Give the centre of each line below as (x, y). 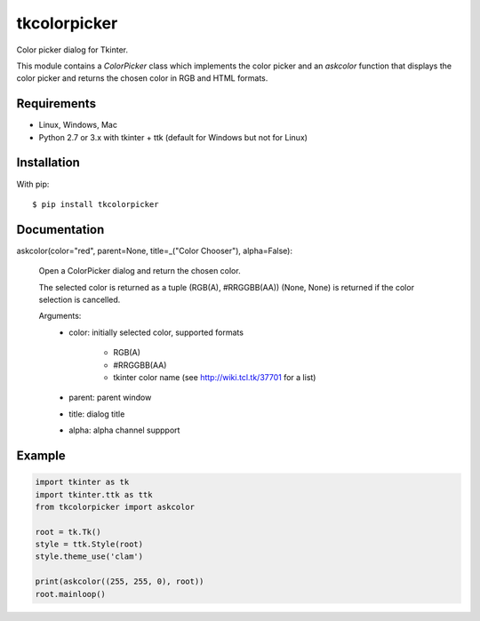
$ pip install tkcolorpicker (96, 204)
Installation (48, 163)
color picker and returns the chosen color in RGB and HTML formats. (142, 78)
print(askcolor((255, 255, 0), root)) (120, 581)
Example (41, 455)
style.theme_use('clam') (89, 557)
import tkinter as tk (82, 482)
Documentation (60, 230)
